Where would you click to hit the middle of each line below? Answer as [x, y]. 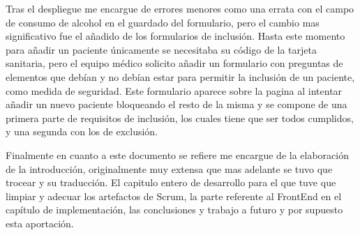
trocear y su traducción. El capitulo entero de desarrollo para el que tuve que [171, 182]
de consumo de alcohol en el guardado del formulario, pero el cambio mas [163, 22]
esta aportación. [40, 223]
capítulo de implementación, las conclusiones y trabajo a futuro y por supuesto [174, 210]
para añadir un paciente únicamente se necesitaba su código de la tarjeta [161, 49]
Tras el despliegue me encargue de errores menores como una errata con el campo [180, 8]
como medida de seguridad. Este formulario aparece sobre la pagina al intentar [174, 90]
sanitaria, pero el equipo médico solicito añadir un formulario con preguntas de [174, 63]
